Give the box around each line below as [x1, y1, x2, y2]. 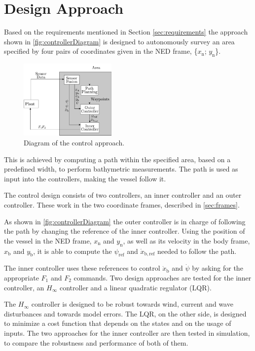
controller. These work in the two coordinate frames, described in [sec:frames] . [4, 200, 240, 210]
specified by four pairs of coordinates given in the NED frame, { [4, 46, 198, 56]
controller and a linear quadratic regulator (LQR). [59, 282, 212, 292]
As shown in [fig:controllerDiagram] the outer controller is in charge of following [4, 216, 246, 226]
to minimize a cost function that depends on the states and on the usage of [4, 318, 231, 328]
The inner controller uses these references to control [4, 263, 160, 273]
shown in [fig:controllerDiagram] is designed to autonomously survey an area [4, 36, 235, 46]
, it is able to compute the [33, 246, 112, 256]
